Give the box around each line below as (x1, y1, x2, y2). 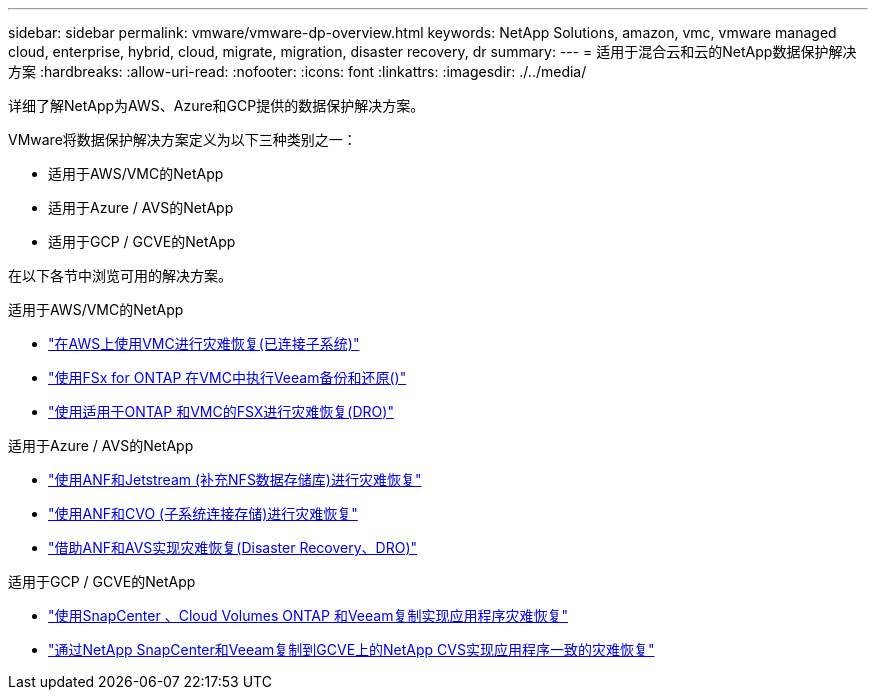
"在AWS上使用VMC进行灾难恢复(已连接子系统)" (48, 335, 360, 352)
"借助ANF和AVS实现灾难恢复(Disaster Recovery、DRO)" (48, 539, 418, 556)
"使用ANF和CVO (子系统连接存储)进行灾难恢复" (48, 505, 358, 522)
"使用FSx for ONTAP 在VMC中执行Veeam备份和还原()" (48, 369, 407, 386)
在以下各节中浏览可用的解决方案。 (8, 267, 232, 284)
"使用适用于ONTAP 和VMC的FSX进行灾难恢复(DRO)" (48, 403, 394, 420)
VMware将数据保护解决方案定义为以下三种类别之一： (8, 131, 357, 148)
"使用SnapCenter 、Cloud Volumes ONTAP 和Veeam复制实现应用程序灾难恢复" (48, 607, 568, 624)
